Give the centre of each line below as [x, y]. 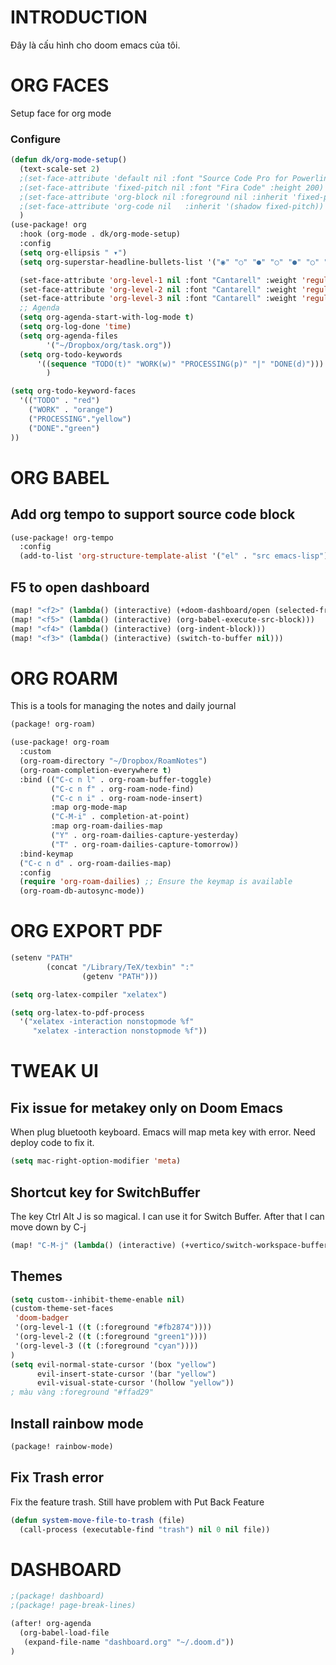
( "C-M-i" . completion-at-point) [120, 817]
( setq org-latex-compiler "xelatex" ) [89, 994]
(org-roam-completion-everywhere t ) [95, 770]
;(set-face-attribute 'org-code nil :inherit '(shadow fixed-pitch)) [172, 206]
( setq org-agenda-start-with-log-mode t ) [107, 317]
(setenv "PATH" [42, 958]
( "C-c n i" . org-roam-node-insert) [126, 798]
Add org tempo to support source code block [153, 514]
